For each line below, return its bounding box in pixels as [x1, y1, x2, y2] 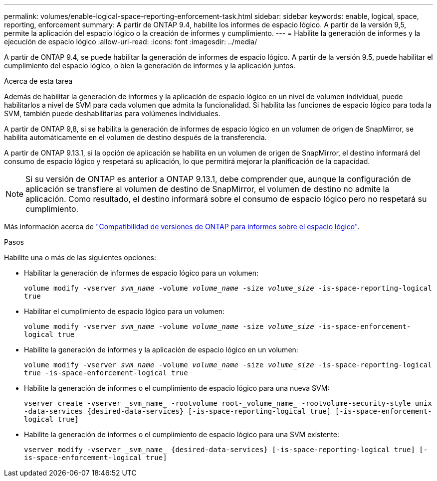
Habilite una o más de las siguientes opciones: [4, 253, 156, 262]
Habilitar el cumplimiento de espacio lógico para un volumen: [24, 307, 225, 316]
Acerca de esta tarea [4, 77, 73, 85]
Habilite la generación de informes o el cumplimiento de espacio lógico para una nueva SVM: [24, 384, 330, 392]
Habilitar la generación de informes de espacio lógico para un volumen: [24, 269, 259, 277]
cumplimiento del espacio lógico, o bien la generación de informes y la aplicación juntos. [4, 61, 296, 70]
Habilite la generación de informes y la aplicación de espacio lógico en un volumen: [24, 345, 298, 354]
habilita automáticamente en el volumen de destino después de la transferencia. [4, 133, 267, 142]
